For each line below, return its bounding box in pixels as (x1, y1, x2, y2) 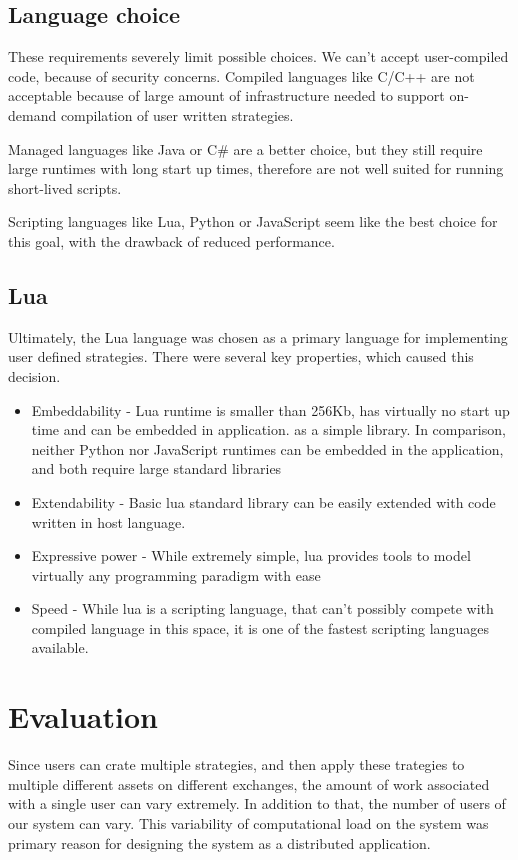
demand (8, 104, 57, 125)
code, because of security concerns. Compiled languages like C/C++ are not (8, 65, 475, 86)
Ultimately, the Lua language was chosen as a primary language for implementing (8, 326, 508, 347)
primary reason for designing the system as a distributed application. (8, 832, 431, 853)
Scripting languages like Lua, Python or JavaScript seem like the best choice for (8, 211, 498, 232)
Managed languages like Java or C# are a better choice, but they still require (8, 138, 483, 159)
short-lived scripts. (8, 177, 122, 198)
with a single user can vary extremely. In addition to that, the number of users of (8, 793, 506, 814)
